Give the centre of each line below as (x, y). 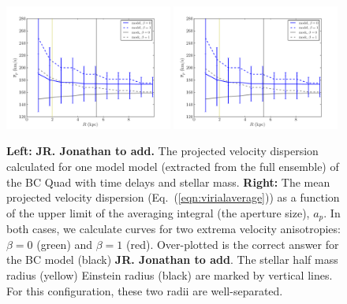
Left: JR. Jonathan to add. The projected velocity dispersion (162, 151)
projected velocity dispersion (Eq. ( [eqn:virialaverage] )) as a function (173, 197)
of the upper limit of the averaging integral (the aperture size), (158, 212)
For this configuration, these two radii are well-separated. (145, 290)
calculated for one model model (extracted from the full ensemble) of (173, 166)
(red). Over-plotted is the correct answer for (233, 244)
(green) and (65, 244)
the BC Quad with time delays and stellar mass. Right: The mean (168, 182)
